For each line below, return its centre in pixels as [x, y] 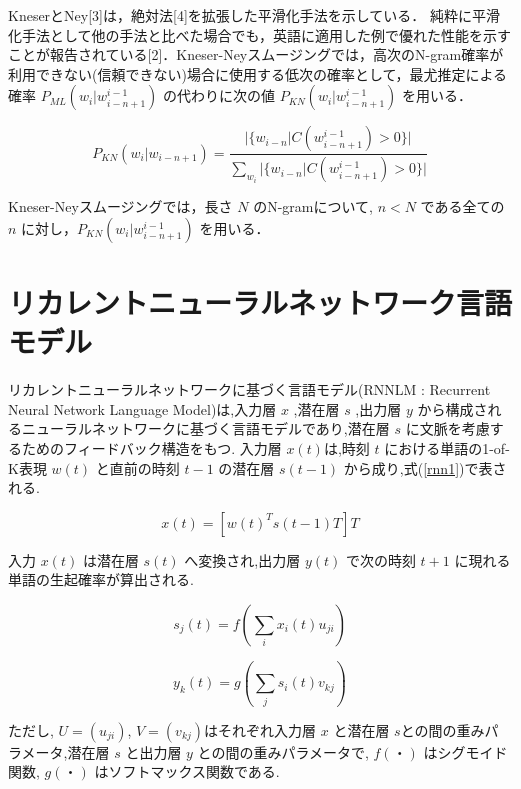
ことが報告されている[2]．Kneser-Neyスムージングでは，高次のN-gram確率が [256, 54]
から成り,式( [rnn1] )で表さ [425, 467]
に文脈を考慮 [447, 428]
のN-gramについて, [313, 206]
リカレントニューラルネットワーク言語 [260, 302]
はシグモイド [465, 751]
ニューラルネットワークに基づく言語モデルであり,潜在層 [205, 428]
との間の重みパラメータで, [283, 751]
